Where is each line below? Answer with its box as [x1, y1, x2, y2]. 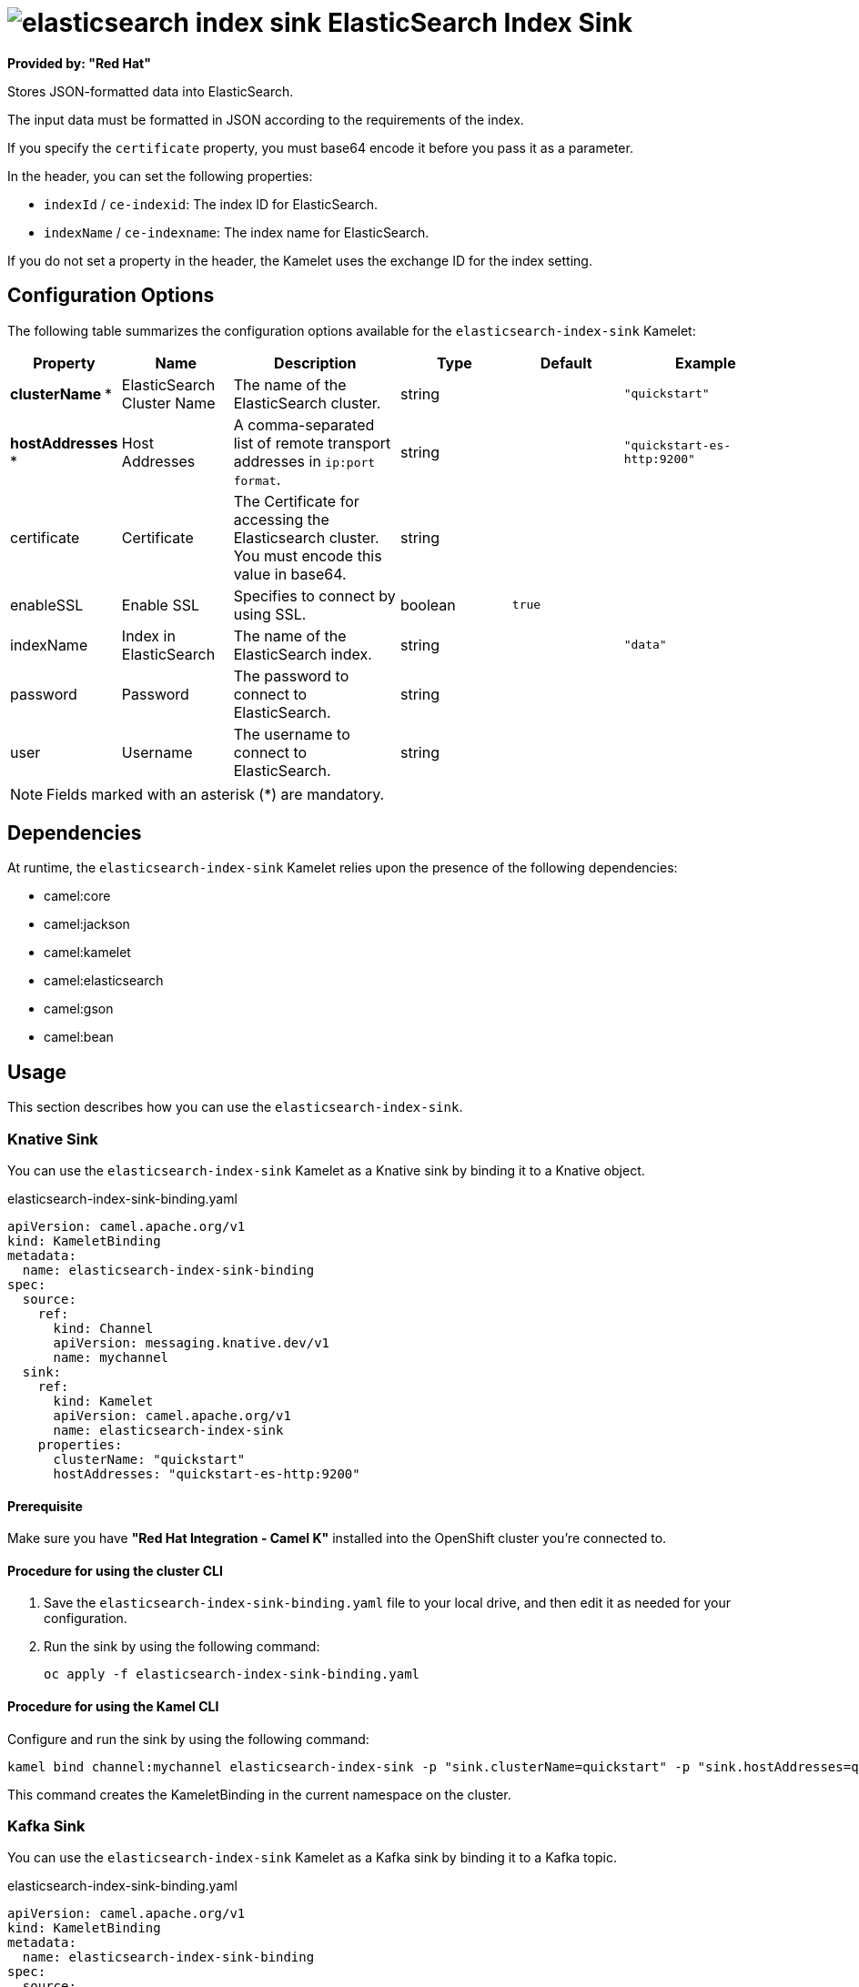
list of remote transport [233, 433, 391, 452]
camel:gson [44, 1001, 114, 1017]
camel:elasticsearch [44, 973, 164, 989]
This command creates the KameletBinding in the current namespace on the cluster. [7, 1786, 511, 1802]
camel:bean [44, 1029, 114, 1045]
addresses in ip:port [233, 451, 376, 470]
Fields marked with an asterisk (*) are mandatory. [46, 784, 385, 803]
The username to [233, 724, 350, 743]
